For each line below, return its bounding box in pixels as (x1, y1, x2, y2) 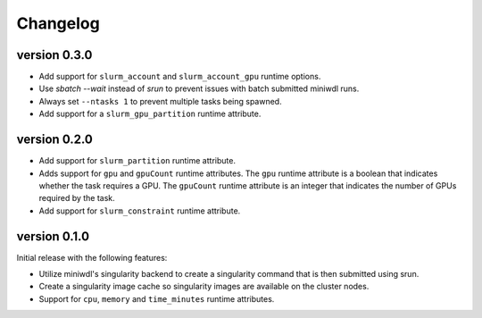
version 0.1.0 (16, 229, 89, 244)
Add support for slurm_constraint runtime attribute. (38, 205, 241, 216)
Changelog (16, 13, 100, 33)
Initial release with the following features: (16, 252, 168, 263)
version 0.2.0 (16, 132, 93, 147)
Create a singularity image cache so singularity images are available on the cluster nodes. (38, 281, 370, 292)
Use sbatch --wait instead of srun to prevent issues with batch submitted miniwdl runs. (38, 83, 360, 94)
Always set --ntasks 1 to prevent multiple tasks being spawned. (38, 96, 282, 106)
